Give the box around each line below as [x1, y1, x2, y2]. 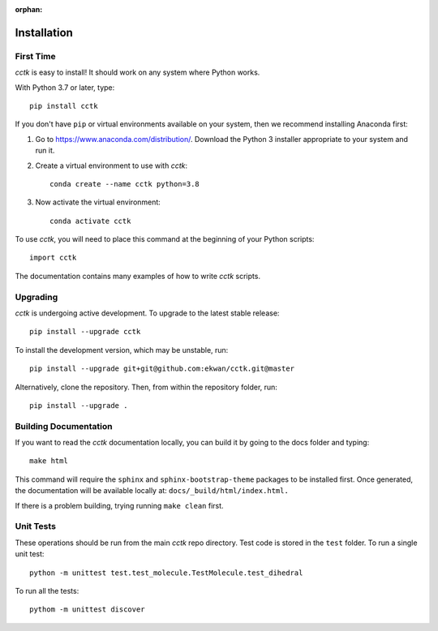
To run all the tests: [15, 586, 79, 595]
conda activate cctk [49, 216, 131, 225]
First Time [15, 50, 56, 62]
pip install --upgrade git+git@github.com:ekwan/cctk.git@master [29, 364, 295, 373]
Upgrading [15, 291, 58, 303]
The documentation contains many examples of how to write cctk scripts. [15, 271, 261, 281]
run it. [35, 146, 55, 156]
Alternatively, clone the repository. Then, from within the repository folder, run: [15, 382, 277, 392]
